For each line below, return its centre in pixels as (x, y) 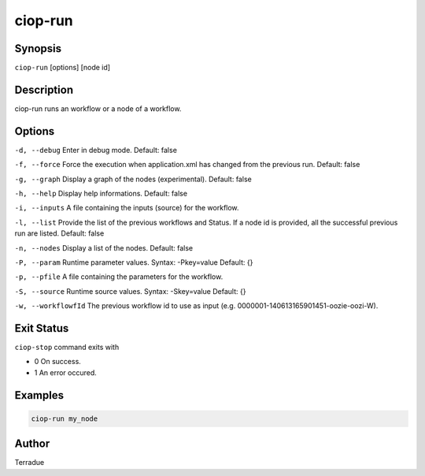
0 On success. (58, 362)
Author (32, 444)
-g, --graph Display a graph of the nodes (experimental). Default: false (133, 179)
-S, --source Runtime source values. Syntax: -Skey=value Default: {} (130, 291)
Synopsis (38, 48)
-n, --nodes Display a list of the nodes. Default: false (103, 247)
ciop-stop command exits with (67, 348)
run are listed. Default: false (59, 233)
